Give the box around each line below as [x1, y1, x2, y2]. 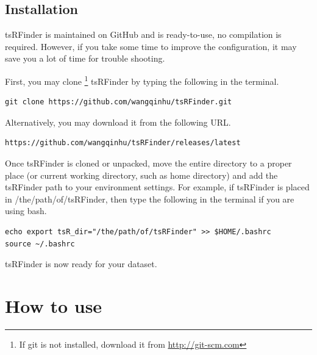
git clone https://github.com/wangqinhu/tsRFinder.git [5, 98, 232, 107]
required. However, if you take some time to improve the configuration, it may [5, 40, 297, 52]
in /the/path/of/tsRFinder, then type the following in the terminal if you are [5, 192, 294, 205]
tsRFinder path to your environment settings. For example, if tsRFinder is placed [5, 181, 310, 193]
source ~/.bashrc [5, 239, 75, 248]
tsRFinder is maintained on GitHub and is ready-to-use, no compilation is [5, 28, 282, 41]
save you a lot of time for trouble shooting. [5, 52, 165, 65]
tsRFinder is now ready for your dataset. [5, 257, 157, 270]
